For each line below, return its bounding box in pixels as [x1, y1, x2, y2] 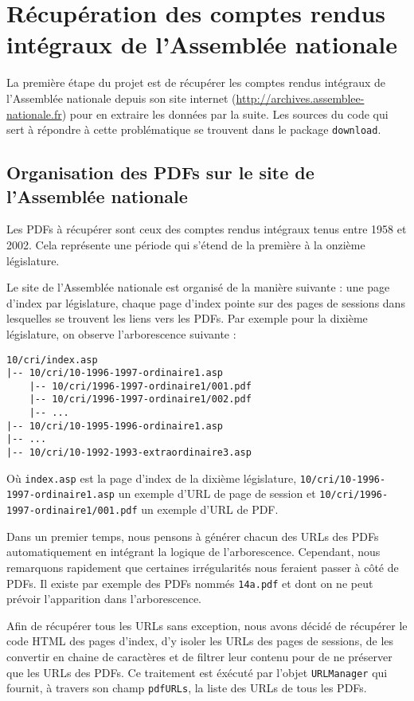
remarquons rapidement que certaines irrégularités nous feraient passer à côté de [6, 558, 399, 575]
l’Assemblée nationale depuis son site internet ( [6, 89, 236, 106]
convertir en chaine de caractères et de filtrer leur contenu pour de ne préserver [6, 648, 393, 664]
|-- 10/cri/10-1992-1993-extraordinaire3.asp [6, 447, 252, 459]
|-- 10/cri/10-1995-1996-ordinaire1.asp [6, 420, 224, 432]
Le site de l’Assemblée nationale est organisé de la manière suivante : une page [6, 279, 390, 296]
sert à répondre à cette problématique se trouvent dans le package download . [6, 121, 381, 138]
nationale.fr [6, 105, 62, 122]
